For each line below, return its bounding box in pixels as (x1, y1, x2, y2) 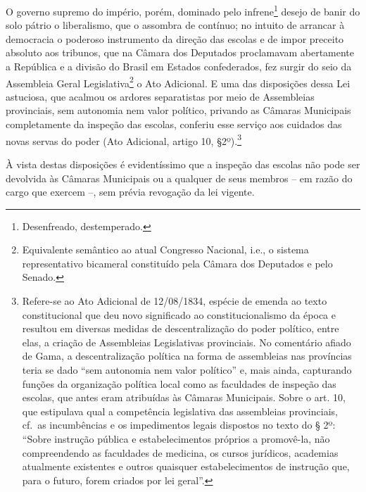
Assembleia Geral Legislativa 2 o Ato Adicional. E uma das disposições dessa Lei (6, 73, 351, 90)
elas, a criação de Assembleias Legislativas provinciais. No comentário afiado (22, 334, 351, 349)
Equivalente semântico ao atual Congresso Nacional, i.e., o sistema (22, 242, 309, 257)
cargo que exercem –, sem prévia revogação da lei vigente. (6, 184, 255, 199)
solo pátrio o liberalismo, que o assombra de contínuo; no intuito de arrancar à (6, 18, 345, 32)
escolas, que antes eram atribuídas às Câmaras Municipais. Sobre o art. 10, (22, 390, 346, 405)
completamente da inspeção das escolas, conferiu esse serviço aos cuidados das (6, 117, 342, 132)
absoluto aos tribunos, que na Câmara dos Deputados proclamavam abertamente (6, 45, 355, 60)
